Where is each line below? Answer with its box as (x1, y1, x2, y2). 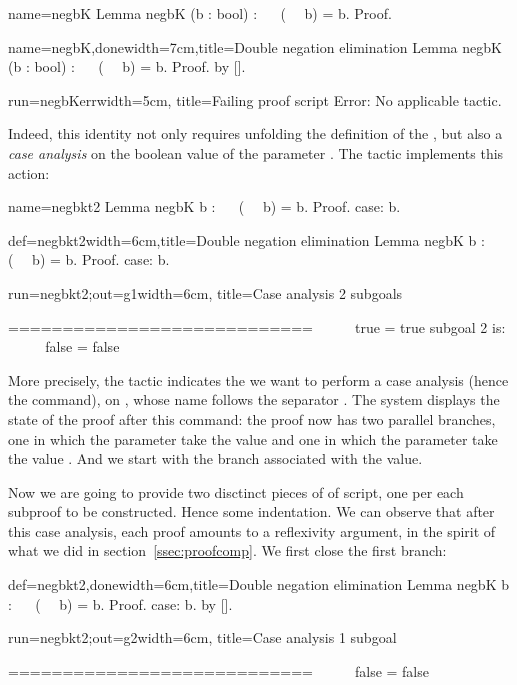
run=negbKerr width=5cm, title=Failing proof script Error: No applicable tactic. (8, 89, 502, 110)
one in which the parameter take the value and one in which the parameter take (8, 428, 498, 449)
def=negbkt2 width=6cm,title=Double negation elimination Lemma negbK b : (8, 229, 485, 250)
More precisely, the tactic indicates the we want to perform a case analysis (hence (8, 369, 509, 390)
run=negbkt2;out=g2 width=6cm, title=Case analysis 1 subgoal (8, 627, 397, 648)
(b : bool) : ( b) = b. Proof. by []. (8, 56, 246, 77)
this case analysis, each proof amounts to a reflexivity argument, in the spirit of (8, 520, 496, 541)
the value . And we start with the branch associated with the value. (8, 448, 423, 469)
